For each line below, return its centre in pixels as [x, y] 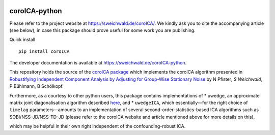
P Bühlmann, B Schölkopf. [36, 86]
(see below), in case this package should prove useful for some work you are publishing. [102, 30]
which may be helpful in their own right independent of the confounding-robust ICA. [98, 126]
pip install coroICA [44, 51]
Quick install [22, 40]
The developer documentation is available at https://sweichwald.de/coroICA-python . [98, 63]
